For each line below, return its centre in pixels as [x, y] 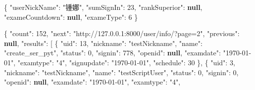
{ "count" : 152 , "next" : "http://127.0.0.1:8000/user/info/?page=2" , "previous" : [122, 33]
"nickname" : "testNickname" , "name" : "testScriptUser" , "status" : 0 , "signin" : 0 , [121, 72]
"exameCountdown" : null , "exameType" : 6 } [71, 17]
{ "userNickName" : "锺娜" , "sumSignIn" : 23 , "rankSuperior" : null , [103, 7]
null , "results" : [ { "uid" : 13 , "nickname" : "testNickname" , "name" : [103, 43]
